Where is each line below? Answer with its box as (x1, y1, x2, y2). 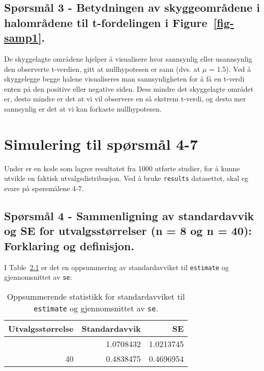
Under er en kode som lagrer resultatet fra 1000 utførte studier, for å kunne (4, 163, 240, 173)
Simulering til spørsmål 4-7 (4, 133, 198, 154)
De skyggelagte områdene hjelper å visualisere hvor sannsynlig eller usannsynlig (4, 53, 252, 64)
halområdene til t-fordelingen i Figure (4, 14, 208, 30)
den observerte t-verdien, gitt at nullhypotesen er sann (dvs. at (4, 63, 200, 74)
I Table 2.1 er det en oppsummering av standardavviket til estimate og (4, 261, 229, 272)
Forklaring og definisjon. (4, 237, 134, 253)
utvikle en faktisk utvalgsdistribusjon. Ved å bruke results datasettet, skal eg (4, 173, 249, 183)
